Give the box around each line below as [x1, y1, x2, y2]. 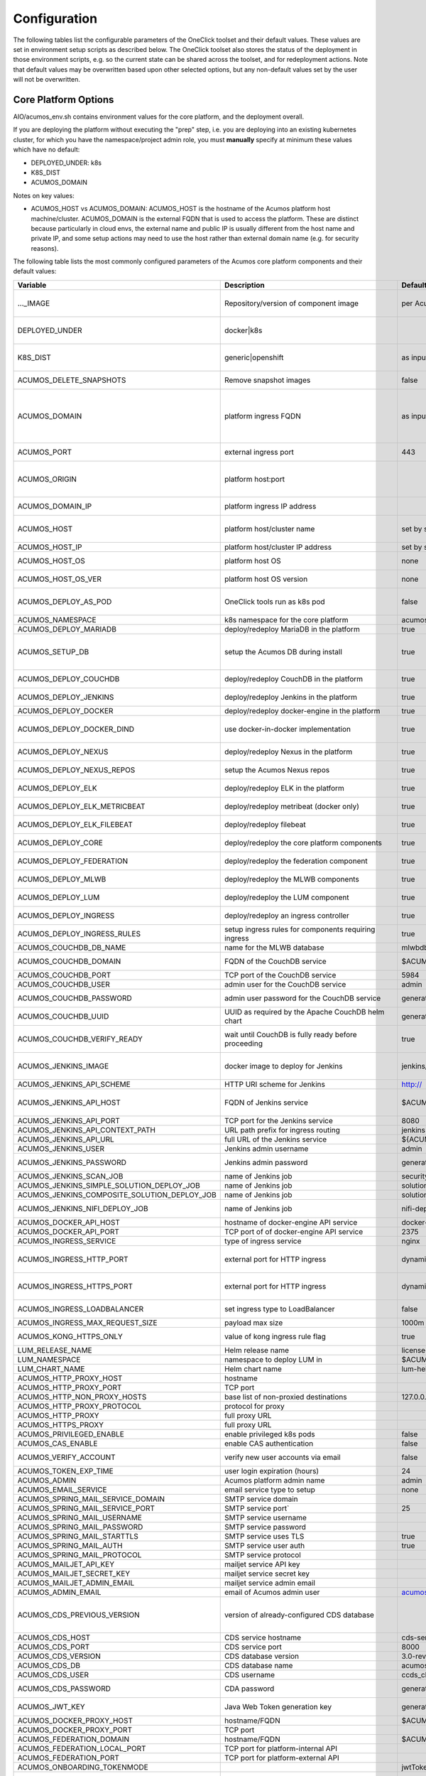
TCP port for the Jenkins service [224, 1115, 333, 1125]
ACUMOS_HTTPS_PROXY [17, 1419, 104, 1429]
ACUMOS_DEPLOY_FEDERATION [17, 856, 129, 866]
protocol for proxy [224, 1401, 285, 1411]
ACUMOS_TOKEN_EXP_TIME [17, 1466, 114, 1476]
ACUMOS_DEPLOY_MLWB [17, 874, 106, 884]
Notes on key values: [13, 191, 75, 200]
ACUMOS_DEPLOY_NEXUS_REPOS [17, 764, 136, 774]
